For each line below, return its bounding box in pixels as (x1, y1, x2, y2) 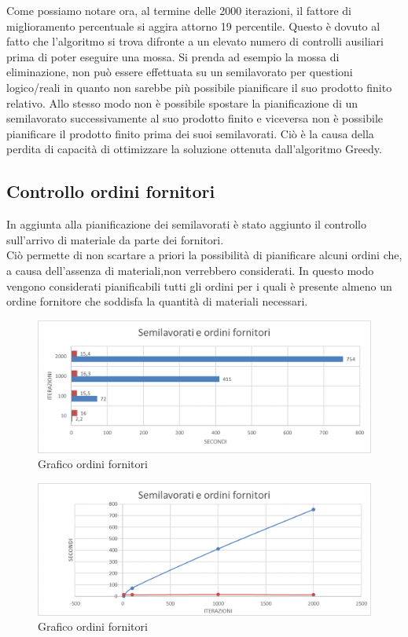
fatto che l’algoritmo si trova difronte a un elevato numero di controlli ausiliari (6, 33, 384, 49)
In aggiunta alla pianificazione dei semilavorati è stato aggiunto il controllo (6, 216, 366, 232)
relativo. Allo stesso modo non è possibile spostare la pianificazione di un (6, 94, 358, 111)
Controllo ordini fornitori (6, 179, 215, 203)
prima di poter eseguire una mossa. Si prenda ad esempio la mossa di (6, 48, 340, 64)
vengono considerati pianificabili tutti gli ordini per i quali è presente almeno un (6, 277, 392, 294)
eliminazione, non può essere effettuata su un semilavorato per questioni (6, 64, 353, 80)
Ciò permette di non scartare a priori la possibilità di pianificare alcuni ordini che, (6, 247, 402, 263)
